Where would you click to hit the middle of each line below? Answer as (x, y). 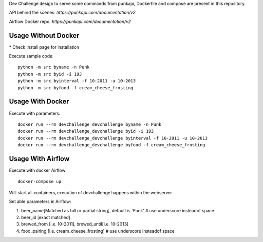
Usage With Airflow (39, 159)
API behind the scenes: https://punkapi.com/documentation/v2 (72, 13)
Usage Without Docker (44, 35)
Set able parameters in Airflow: (40, 202)
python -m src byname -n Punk (54, 67)
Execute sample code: (31, 56)
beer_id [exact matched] (46, 217)
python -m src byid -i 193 (50, 74)
